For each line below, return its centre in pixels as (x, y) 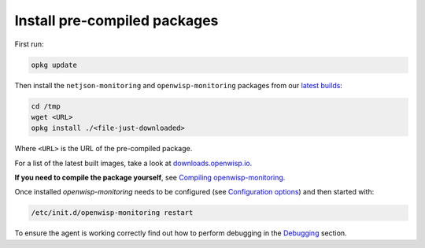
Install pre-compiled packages (116, 20)
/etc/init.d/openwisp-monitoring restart (112, 213)
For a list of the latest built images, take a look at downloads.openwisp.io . (133, 163)
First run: (29, 44)
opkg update (54, 65)
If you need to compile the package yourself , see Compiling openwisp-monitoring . (150, 178)
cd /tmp (46, 106)
